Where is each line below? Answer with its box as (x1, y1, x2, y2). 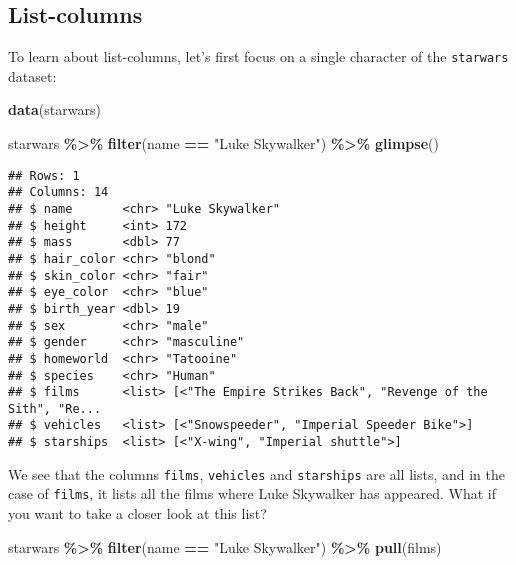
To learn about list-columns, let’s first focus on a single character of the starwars (8, 46, 509, 67)
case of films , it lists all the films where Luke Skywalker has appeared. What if (8, 483, 496, 504)
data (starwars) (8, 99, 101, 120)
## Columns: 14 (8, 185, 109, 200)
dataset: (8, 65, 57, 86)
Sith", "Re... (8, 401, 102, 416)
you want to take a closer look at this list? (8, 503, 267, 524)
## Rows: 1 (8, 168, 80, 183)
